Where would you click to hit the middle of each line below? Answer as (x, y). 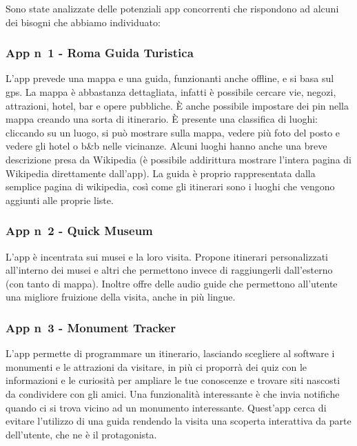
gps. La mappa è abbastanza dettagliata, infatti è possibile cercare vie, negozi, (171, 92)
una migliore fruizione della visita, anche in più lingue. (121, 297)
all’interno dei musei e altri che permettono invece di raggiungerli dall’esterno (169, 270)
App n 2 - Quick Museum (79, 231)
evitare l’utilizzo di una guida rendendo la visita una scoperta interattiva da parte (178, 421)
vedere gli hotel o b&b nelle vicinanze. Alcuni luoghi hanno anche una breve (166, 146)
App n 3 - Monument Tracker (91, 327)
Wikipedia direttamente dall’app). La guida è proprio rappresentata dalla (161, 173)
